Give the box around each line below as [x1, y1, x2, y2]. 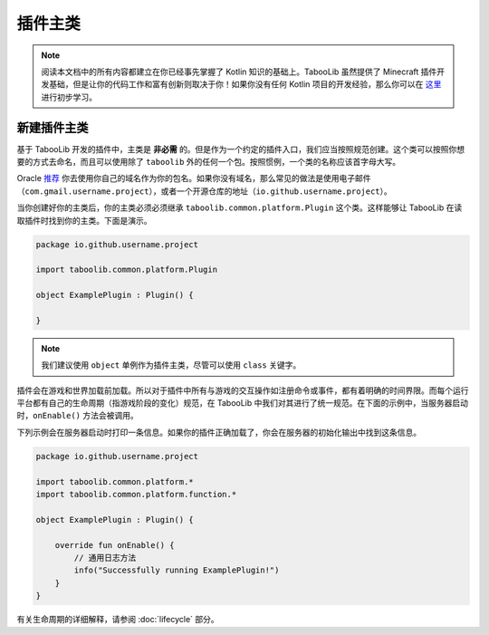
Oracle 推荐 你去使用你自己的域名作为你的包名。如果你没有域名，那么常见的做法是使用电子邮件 [16, 173, 371, 184]
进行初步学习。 [41, 91, 97, 102]
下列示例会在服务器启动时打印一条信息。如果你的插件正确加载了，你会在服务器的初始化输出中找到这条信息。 [16, 427, 421, 438]
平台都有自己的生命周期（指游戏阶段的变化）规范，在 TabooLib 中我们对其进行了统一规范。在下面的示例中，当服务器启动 [16, 398, 468, 409]
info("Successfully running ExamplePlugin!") [73, 565, 280, 575]
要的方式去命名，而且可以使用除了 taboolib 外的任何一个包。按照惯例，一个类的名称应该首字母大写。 [16, 157, 401, 168]
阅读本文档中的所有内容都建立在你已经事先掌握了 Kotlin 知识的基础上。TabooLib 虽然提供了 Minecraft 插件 [41, 66, 437, 77]
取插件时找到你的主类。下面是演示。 [16, 215, 152, 226]
